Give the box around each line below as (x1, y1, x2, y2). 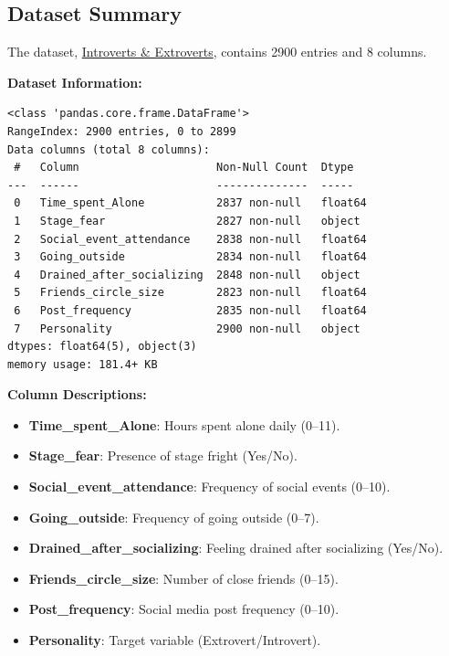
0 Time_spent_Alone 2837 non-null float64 (14, 196, 367, 210)
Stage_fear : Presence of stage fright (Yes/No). (28, 446, 298, 465)
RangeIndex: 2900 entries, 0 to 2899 (7, 124, 236, 138)
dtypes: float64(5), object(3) (7, 340, 197, 354)
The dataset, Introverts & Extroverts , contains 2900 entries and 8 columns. (7, 42, 427, 61)
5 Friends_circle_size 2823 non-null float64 (14, 286, 367, 300)
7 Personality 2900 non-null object (14, 322, 360, 335)
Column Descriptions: (7, 385, 147, 404)
